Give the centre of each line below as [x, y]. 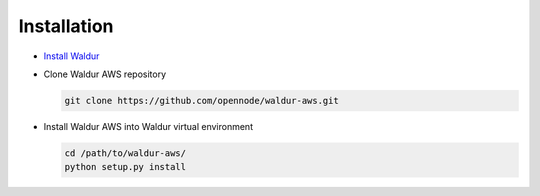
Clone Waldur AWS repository [105, 74]
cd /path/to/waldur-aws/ [125, 153]
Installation [66, 26]
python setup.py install [125, 167]
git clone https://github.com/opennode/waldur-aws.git [201, 100]
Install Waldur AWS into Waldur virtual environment [148, 126]
